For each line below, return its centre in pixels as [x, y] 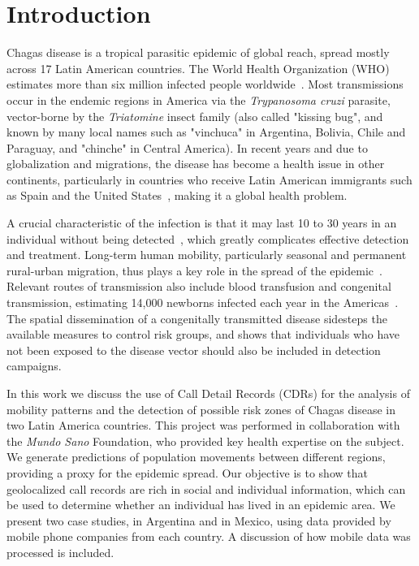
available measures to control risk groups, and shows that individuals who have [203, 334]
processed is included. [60, 552]
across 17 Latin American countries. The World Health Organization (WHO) [198, 68]
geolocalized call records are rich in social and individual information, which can [206, 488]
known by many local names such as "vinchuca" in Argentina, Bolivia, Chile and [206, 132]
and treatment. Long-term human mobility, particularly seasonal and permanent [207, 255]
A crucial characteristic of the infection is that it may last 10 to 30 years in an [202, 223]
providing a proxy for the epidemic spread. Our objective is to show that [187, 472]
